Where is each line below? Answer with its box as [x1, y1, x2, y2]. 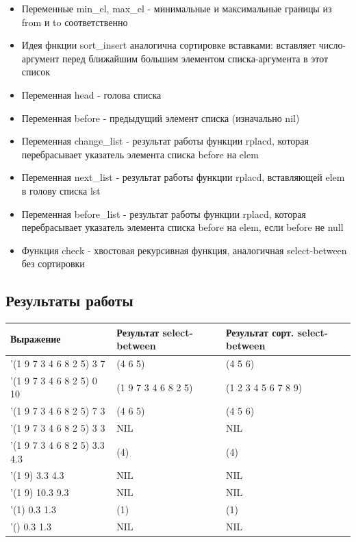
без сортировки [21, 256, 85, 271]
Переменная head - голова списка [21, 87, 162, 101]
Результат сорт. [225, 325, 294, 339]
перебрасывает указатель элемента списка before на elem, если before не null [21, 220, 344, 234]
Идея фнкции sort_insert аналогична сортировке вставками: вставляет [21, 38, 316, 52]
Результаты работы [5, 290, 133, 311]
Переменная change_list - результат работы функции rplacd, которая [21, 134, 309, 148]
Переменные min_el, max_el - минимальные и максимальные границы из [21, 1, 332, 15]
